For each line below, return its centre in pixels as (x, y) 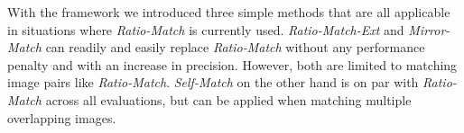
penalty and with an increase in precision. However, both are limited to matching (232, 64)
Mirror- (429, 29)
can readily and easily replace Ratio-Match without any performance (235, 47)
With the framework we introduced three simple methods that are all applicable (229, 12)
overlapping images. (62, 117)
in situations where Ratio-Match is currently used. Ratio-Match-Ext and (206, 29)
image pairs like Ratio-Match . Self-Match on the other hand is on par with (213, 82)
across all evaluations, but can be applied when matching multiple (228, 99)
